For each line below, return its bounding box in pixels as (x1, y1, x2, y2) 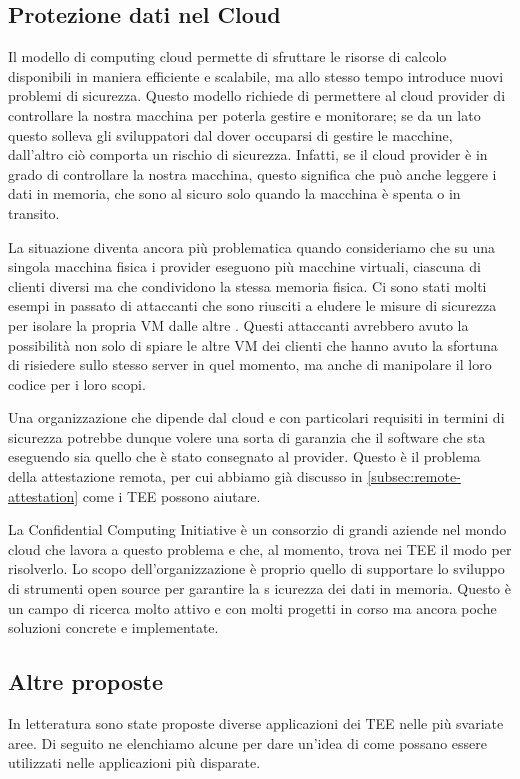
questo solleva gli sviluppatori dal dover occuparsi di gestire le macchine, (8, 124, 453, 145)
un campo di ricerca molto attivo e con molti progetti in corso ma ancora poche (8, 597, 497, 618)
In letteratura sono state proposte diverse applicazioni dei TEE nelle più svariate (8, 713, 504, 734)
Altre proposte (8, 666, 164, 697)
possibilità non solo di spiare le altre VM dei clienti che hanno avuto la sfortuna (8, 334, 498, 355)
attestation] (8, 485, 79, 506)
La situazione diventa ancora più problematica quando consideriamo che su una (8, 236, 496, 257)
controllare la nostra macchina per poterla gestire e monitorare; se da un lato (8, 104, 481, 125)
